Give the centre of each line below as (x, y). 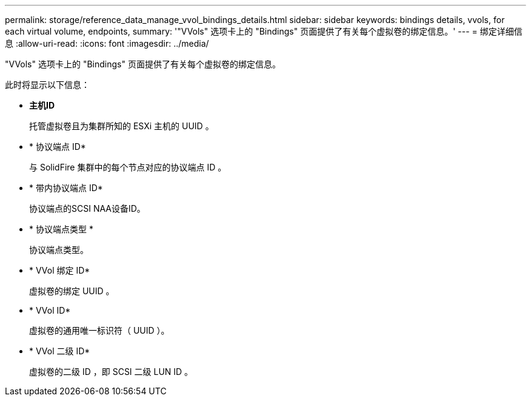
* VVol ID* (50, 310)
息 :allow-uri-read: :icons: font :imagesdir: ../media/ (107, 43)
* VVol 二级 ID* (60, 351)
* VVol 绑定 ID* (60, 270)
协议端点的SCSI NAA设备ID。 (87, 208)
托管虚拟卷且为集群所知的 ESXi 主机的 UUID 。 (122, 126)
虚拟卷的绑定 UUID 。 (72, 291)
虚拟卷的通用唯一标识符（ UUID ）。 (99, 330)
